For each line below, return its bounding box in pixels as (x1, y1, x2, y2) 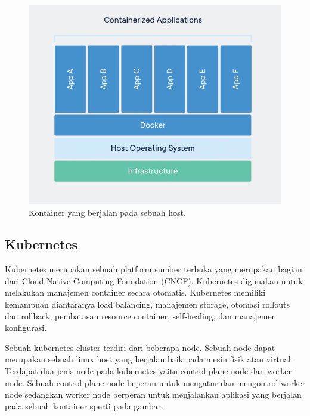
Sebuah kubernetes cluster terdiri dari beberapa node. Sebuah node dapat (5, 341, 275, 353)
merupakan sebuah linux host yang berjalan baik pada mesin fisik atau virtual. (5, 353, 293, 365)
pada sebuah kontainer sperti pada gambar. (5, 399, 163, 412)
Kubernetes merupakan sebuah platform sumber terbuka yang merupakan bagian (5, 263, 302, 275)
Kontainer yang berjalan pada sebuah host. (29, 206, 186, 218)
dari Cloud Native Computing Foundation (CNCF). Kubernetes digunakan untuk (5, 274, 303, 287)
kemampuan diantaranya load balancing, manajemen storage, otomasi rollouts (5, 298, 290, 311)
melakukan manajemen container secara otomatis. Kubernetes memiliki (5, 286, 266, 299)
